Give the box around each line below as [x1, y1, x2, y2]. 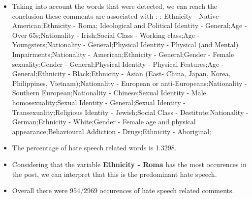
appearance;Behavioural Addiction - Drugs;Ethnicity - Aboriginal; [12, 126, 211, 136]
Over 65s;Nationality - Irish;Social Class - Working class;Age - [12, 29, 200, 40]
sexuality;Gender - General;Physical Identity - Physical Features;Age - [12, 58, 224, 69]
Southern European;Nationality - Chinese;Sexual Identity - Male [12, 87, 206, 98]
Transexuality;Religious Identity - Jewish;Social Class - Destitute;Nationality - [12, 107, 249, 117]
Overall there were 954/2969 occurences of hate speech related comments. [12, 185, 234, 196]
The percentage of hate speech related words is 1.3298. [12, 142, 177, 153]
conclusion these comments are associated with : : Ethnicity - [12, 10, 197, 21]
